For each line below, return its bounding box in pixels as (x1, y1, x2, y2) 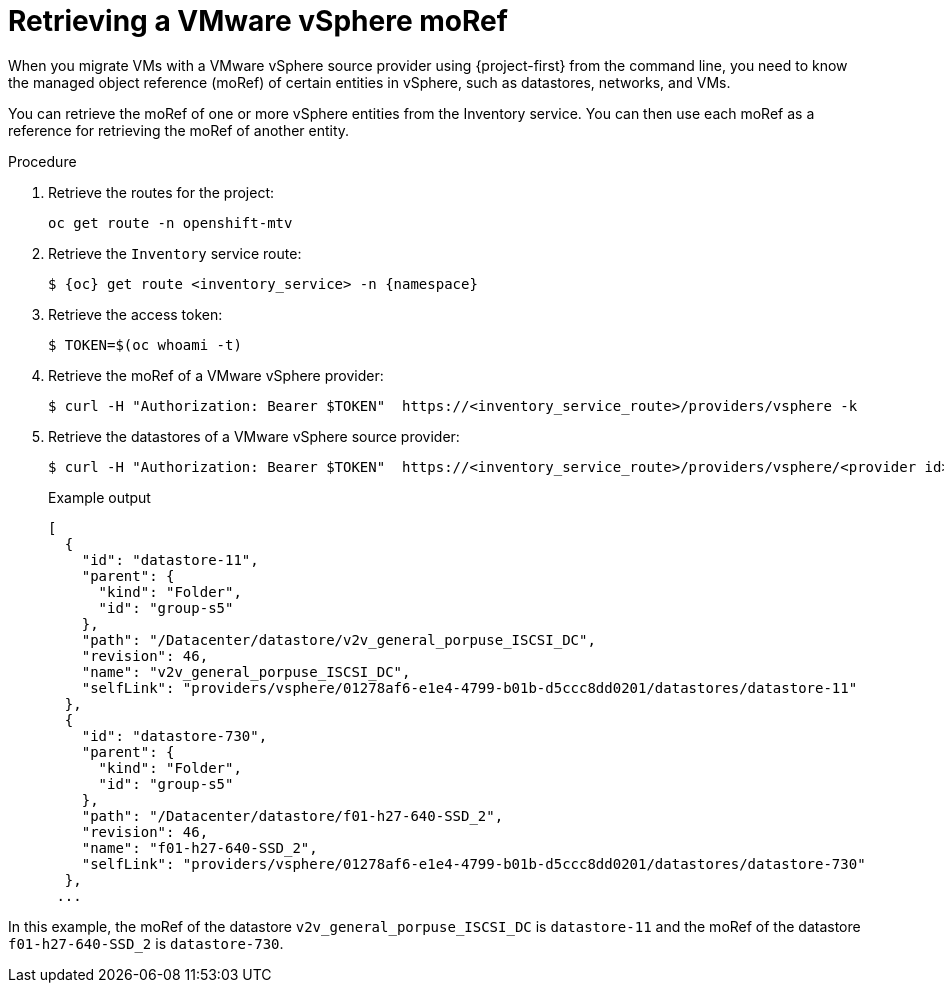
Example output (48, 488, 151, 506)
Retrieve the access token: (48, 305, 223, 323)
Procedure (8, 152, 77, 170)
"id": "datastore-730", (81, 727, 268, 744)
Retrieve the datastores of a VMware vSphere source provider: (48, 427, 460, 445)
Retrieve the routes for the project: (48, 183, 275, 201)
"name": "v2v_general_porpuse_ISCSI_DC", (81, 663, 411, 680)
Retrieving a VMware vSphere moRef (8, 4, 508, 38)
